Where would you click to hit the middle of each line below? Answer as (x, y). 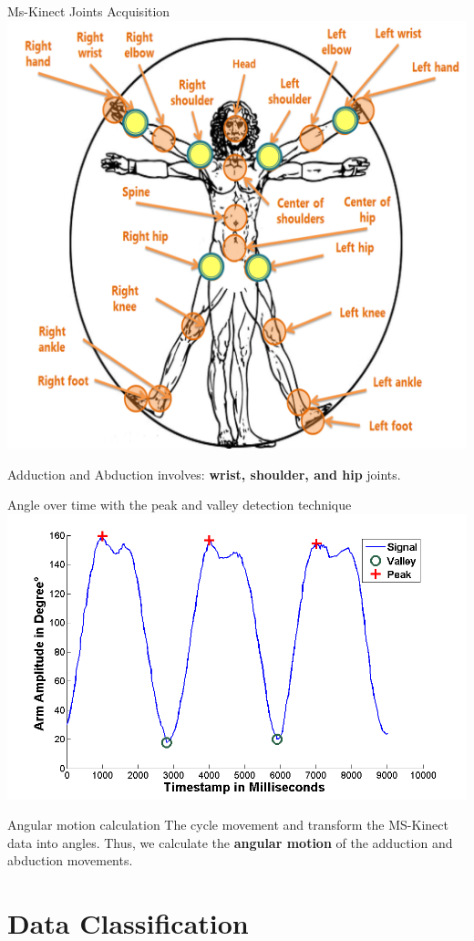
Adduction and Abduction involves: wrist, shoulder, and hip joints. (204, 474)
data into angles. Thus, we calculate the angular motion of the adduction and (230, 842)
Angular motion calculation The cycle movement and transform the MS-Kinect (228, 825)
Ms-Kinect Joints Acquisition (89, 11)
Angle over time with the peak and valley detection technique (180, 505)
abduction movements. (70, 860)
